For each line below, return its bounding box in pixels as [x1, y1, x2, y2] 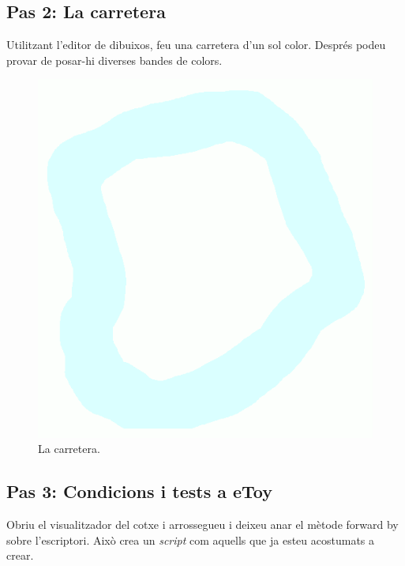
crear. [6, 547, 34, 564]
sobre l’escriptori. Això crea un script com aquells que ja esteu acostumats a [6, 531, 375, 548]
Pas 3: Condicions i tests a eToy [6, 479, 273, 504]
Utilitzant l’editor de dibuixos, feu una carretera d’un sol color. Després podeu [6, 36, 386, 53]
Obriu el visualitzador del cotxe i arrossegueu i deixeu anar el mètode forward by [6, 516, 399, 533]
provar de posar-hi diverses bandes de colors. [6, 51, 223, 68]
